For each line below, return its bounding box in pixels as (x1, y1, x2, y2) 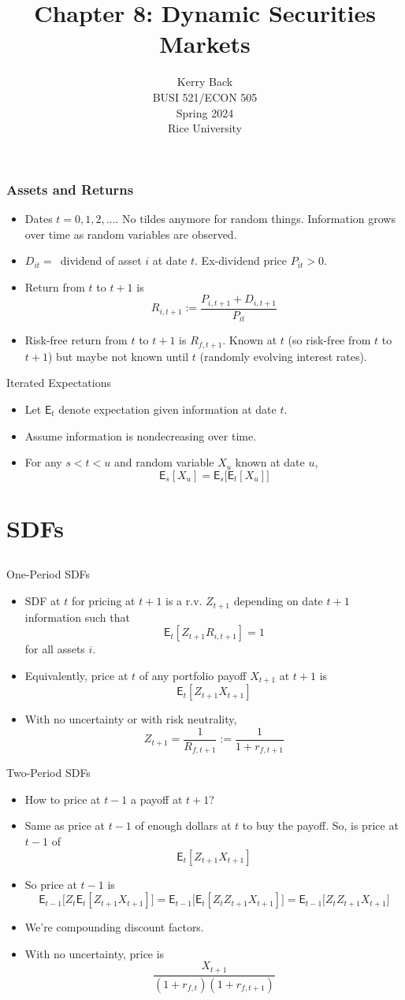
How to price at (24, 790, 101, 807)
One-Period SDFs (6, 566, 91, 582)
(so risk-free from (288, 332, 371, 348)
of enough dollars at (135, 817, 232, 834)
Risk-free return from (24, 332, 128, 348)
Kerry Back (176, 73, 233, 90)
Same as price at (24, 817, 106, 834)
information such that (24, 608, 130, 625)
